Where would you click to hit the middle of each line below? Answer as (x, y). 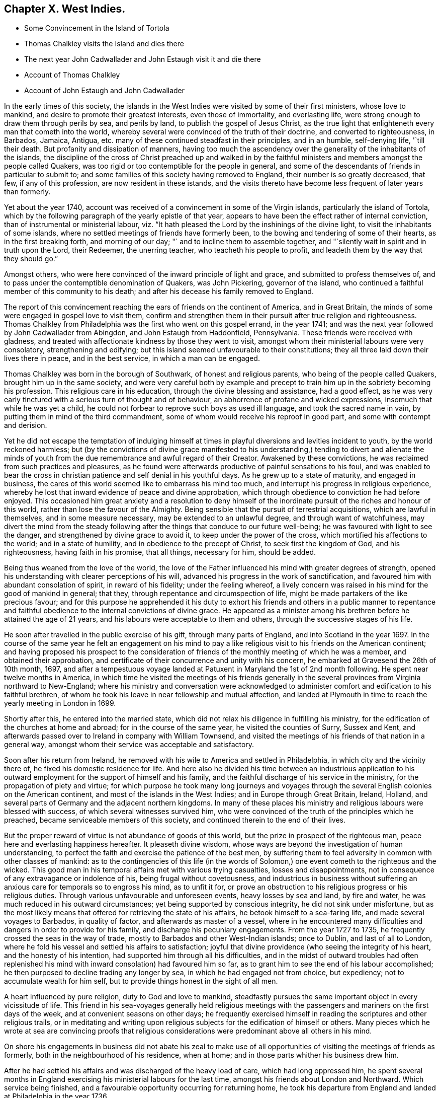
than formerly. (27, 192)
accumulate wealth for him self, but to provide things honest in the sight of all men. (141, 981)
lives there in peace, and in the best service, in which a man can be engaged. (132, 358)
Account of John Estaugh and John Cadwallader (105, 91)
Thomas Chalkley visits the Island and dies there (104, 44)
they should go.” (31, 259)
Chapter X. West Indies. (65, 9)
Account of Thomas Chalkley (72, 75)
